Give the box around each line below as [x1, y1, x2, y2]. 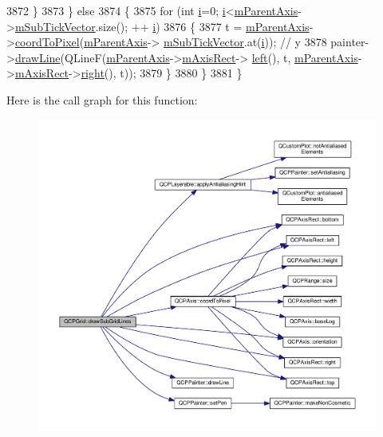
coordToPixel [14, 33, 80, 50]
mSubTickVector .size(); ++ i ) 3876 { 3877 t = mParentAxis [14, 18, 310, 34]
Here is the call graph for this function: [6, 91, 198, 108]
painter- [330, 33, 369, 50]
